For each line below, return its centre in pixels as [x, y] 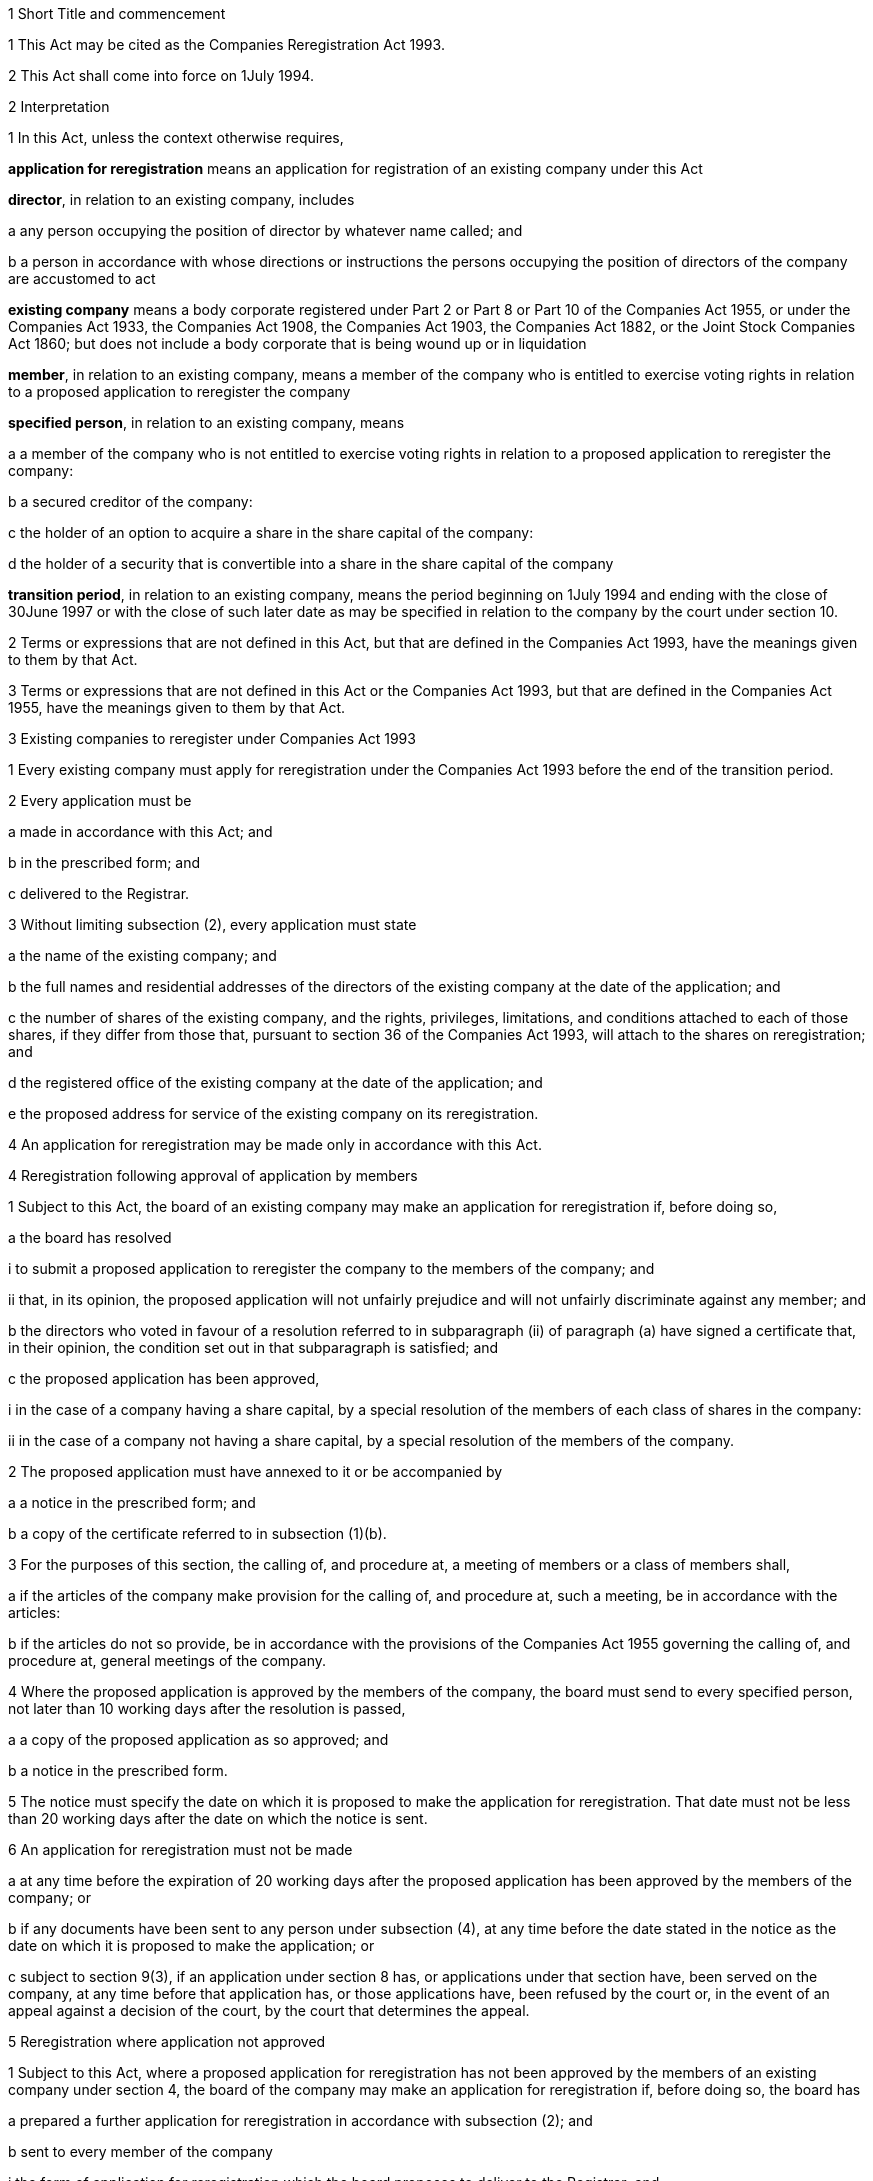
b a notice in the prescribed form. [118, 1770]
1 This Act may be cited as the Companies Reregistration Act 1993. [226, 44]
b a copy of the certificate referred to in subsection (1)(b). [197, 1533]
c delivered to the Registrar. [99, 893]
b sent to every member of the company [140, 2151]
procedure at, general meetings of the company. [167, 1660]
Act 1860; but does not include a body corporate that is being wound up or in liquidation [297, 343]
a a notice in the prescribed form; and [132, 1502]
